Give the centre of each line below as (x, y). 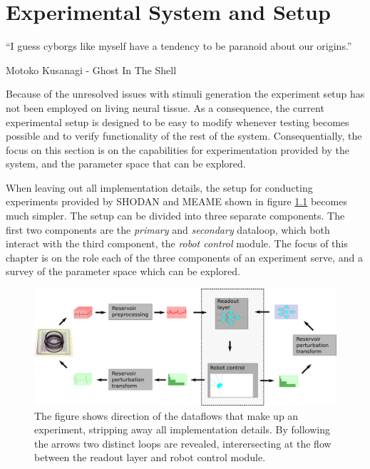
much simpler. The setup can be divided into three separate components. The (175, 216)
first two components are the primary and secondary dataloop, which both (168, 229)
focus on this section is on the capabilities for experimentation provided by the (178, 149)
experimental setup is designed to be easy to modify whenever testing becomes (178, 122)
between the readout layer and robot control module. (150, 457)
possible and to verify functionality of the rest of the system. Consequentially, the (184, 136)
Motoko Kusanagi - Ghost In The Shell (91, 69)
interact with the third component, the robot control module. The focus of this (177, 243)
